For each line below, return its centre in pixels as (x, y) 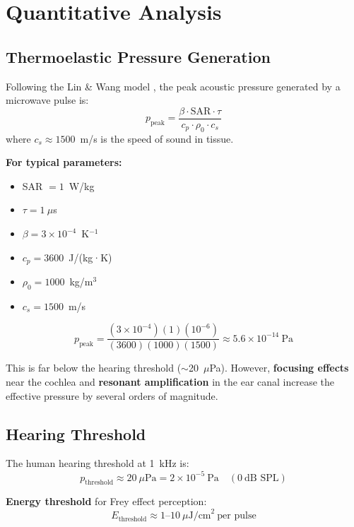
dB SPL (262, 478)
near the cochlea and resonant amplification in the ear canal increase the (170, 382)
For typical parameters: (64, 162)
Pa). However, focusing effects (279, 368)
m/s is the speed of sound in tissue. (157, 138)
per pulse (237, 516)
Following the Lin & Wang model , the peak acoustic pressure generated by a (173, 86)
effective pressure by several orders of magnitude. (112, 395)
